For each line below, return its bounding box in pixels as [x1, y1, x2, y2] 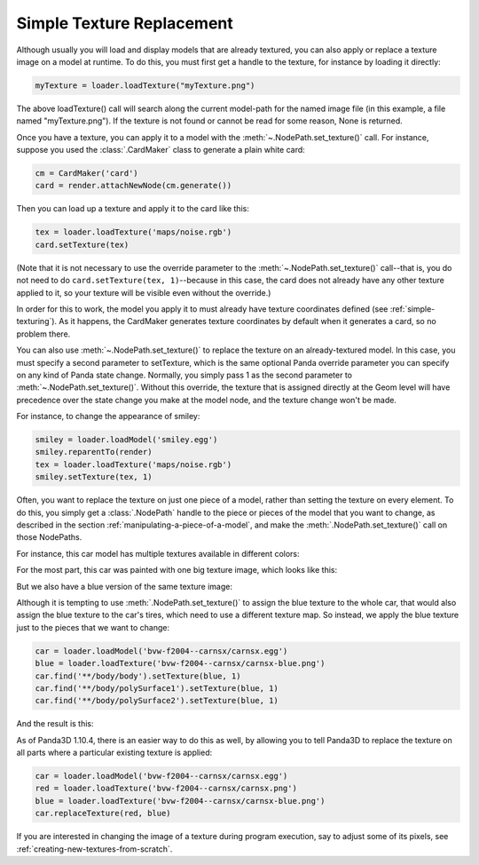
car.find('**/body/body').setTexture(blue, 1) [35, 671, 241, 681]
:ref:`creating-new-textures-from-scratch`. [16, 844, 173, 854]
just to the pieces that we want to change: [16, 622, 170, 632]
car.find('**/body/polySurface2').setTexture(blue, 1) [35, 695, 279, 706]
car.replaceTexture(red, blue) [35, 808, 172, 819]
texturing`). [16, 316, 58, 327]
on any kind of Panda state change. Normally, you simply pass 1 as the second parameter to [16, 369, 353, 380]
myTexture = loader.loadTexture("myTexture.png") [35, 80, 255, 91]
